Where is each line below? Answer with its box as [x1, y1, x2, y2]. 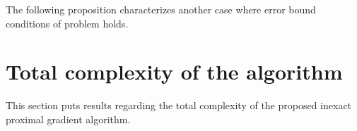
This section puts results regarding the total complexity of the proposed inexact [6, 98, 352, 113]
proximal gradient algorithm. [6, 111, 131, 126]
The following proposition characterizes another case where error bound [6, 2, 316, 16]
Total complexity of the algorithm [6, 57, 343, 86]
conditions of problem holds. [6, 15, 129, 30]
